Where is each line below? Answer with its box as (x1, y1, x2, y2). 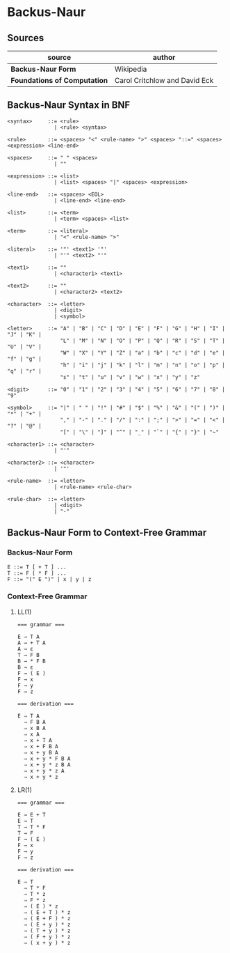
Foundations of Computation (10, 76, 108, 85)
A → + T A (17, 639, 47, 646)
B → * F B (17, 658, 47, 665)
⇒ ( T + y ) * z (24, 927, 71, 934)
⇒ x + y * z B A (24, 761, 71, 768)
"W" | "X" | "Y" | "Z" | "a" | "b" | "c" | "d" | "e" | (60, 349, 226, 356)
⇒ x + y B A (24, 749, 58, 756)
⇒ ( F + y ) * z (24, 933, 71, 940)
